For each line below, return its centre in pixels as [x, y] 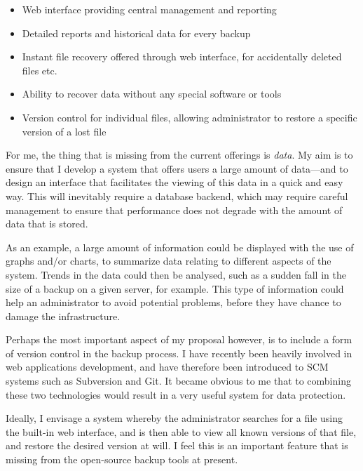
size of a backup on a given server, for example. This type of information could [175, 288]
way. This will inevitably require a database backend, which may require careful [177, 195]
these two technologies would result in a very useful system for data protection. [176, 394]
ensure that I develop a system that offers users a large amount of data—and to [177, 168]
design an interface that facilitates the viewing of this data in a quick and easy [174, 182]
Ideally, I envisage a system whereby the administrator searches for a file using [174, 418]
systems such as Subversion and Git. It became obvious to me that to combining [178, 381]
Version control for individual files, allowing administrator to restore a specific [190, 117]
